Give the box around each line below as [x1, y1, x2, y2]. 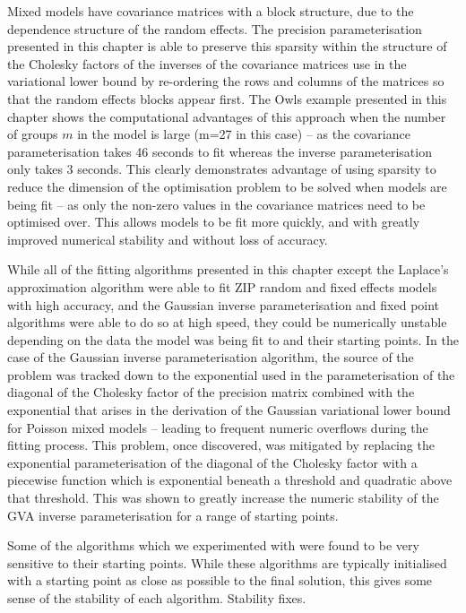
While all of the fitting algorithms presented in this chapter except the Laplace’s [7, 260, 449, 279]
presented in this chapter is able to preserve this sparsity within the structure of [7, 37, 447, 56]
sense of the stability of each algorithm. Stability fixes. [7, 589, 306, 607]
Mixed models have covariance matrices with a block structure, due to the [7, 2, 414, 20]
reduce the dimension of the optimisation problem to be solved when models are [7, 177, 447, 195]
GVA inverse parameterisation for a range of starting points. [7, 505, 339, 524]
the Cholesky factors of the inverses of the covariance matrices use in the [7, 54, 407, 73]
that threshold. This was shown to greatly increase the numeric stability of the [7, 488, 439, 507]
